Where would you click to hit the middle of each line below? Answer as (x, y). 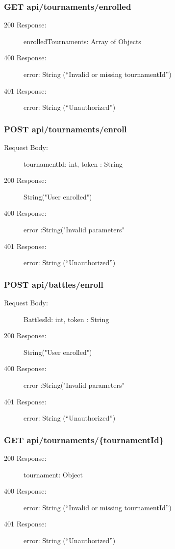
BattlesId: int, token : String (66, 319)
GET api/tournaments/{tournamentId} (84, 439)
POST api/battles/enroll (54, 284)
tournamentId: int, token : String (73, 163)
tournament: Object (53, 474)
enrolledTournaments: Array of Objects (82, 41)
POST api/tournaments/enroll (65, 129)
